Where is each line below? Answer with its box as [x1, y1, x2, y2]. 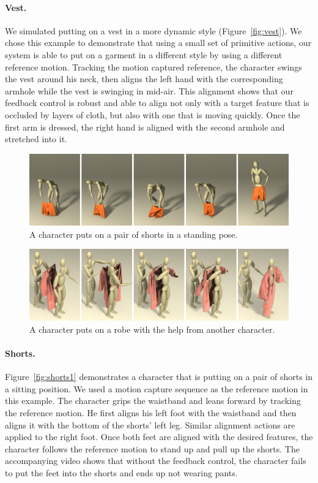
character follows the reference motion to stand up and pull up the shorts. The [5, 442, 300, 455]
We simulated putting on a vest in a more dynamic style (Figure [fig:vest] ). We [5, 24, 302, 37]
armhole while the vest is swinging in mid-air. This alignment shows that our [5, 84, 294, 97]
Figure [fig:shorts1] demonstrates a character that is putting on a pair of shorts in [5, 370, 313, 383]
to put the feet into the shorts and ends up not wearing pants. [5, 466, 238, 479]
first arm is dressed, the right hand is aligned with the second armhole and [5, 120, 285, 133]
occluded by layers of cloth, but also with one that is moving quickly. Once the [5, 108, 300, 121]
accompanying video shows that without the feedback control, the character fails [5, 454, 306, 467]
